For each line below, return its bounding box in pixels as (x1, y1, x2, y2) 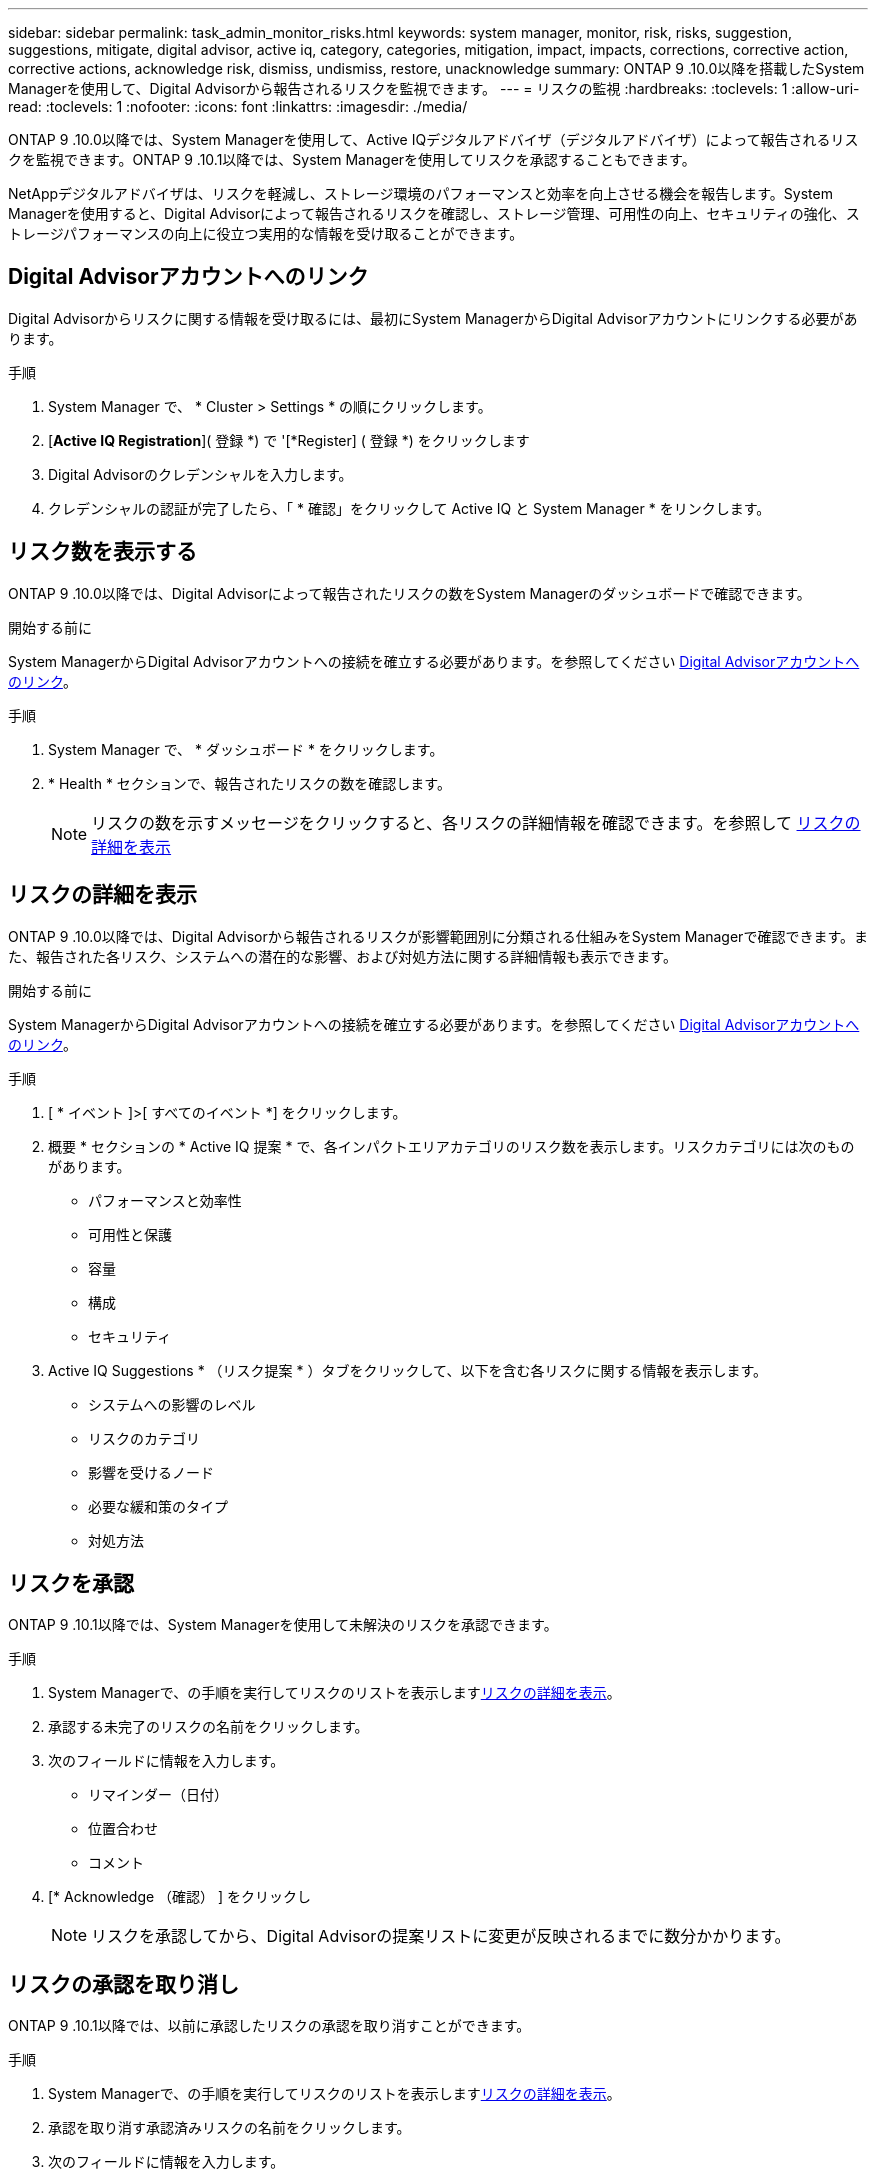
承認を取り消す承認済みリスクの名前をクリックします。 (48, 2119, 411, 2137)
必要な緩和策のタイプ (88, 1497, 228, 1515)
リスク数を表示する (8, 539, 197, 565)
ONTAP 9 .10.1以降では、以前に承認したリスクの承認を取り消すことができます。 (8, 2017, 531, 2035)
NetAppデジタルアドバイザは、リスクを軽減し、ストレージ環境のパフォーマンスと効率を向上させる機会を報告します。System (8, 185, 833, 202)
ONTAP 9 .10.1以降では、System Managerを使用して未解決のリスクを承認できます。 (8, 1616, 558, 1634)
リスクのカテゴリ (88, 1429, 200, 1447)
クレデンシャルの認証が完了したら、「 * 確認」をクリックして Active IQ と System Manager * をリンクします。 (48, 499, 771, 517)
